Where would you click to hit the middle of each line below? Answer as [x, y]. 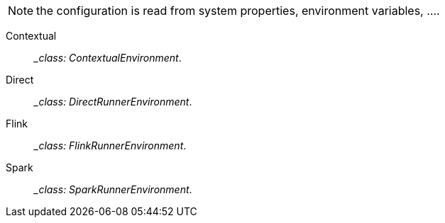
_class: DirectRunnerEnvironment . [113, 102]
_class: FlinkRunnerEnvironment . [110, 145]
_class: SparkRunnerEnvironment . [113, 189]
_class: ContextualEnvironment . [108, 58]
